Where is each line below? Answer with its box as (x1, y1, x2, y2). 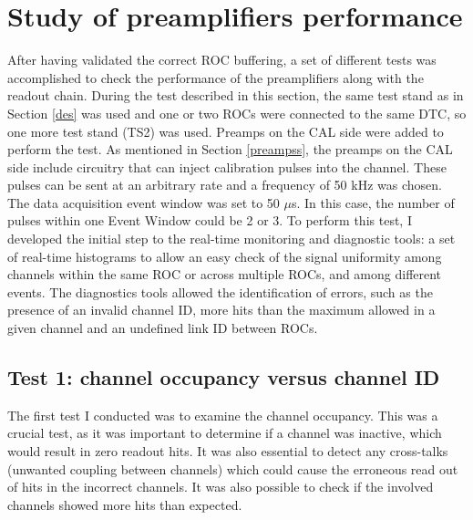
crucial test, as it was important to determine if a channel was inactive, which (7, 423, 442, 442)
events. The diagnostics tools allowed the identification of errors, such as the (7, 282, 433, 301)
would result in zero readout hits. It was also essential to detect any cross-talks (7, 442, 448, 461)
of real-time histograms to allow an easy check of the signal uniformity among (7, 246, 442, 265)
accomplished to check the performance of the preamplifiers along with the (7, 68, 424, 87)
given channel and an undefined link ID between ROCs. (7, 318, 318, 338)
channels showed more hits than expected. (7, 494, 242, 514)
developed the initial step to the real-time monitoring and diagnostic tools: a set (7, 229, 456, 248)
